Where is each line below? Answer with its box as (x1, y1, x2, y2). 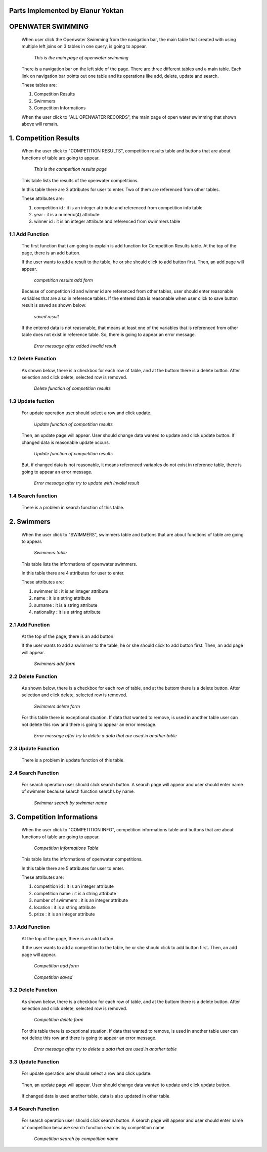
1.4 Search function (9, 492, 57, 499)
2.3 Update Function (9, 745, 59, 752)
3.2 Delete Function (9, 986, 57, 993)
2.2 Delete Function (9, 673, 57, 680)
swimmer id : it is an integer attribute (34, 588, 109, 594)
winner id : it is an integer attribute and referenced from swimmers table (34, 218, 180, 225)
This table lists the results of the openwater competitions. (21, 177, 139, 183)
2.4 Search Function (9, 769, 59, 776)
